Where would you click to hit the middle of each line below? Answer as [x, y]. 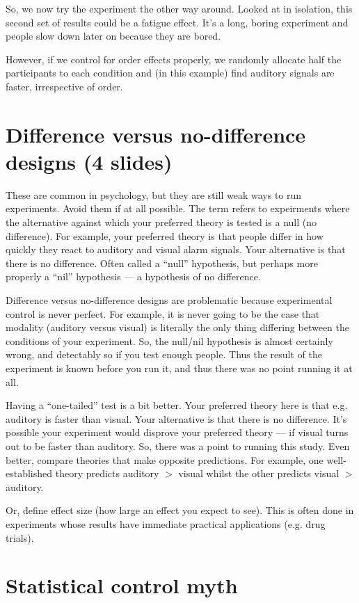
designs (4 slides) [89, 161]
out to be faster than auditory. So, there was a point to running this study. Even [178, 445]
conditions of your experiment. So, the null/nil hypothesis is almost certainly [169, 340]
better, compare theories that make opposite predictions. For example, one [165, 459]
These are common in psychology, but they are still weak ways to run [154, 194]
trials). [20, 537]
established [29, 473]
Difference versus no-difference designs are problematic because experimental [169, 300]
